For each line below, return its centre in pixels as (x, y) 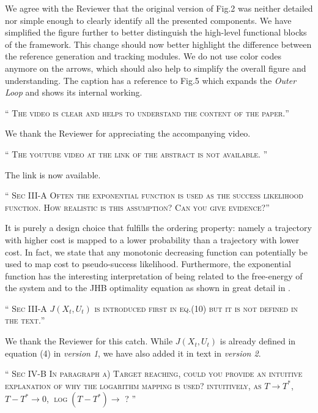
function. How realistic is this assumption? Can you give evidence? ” (137, 207)
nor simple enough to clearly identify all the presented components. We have (148, 20)
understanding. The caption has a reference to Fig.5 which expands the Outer (151, 80)
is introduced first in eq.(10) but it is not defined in (196, 308)
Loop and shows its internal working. (74, 92)
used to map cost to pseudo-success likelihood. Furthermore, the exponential (148, 264)
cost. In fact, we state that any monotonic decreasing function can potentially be (156, 252)
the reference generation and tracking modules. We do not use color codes (143, 56)
